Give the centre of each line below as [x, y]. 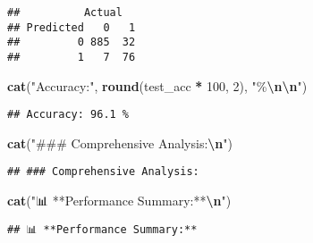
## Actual [65, 13]
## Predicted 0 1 [72, 27]
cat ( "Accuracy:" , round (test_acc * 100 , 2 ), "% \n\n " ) [157, 85]
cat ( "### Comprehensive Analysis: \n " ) [120, 142]
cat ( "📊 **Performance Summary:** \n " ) [119, 201]
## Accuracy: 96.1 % [68, 115]
